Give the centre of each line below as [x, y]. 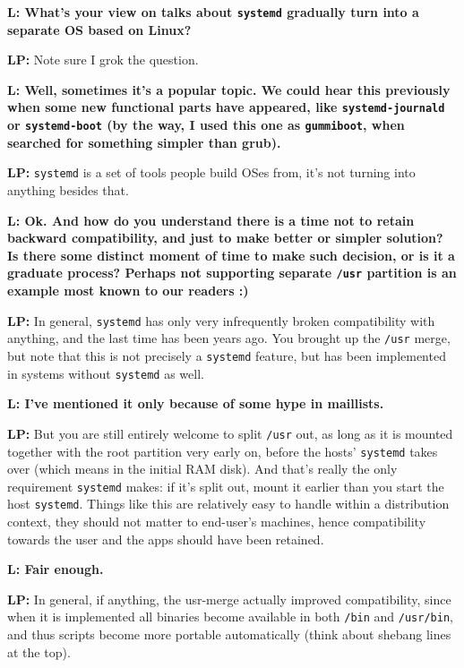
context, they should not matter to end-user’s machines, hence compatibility [217, 522]
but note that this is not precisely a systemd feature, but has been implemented [227, 355]
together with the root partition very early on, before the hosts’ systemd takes [223, 451]
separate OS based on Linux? [99, 29]
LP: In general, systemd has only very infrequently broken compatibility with [221, 320]
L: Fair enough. [56, 569]
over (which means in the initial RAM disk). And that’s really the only [202, 469]
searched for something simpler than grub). [144, 142]
